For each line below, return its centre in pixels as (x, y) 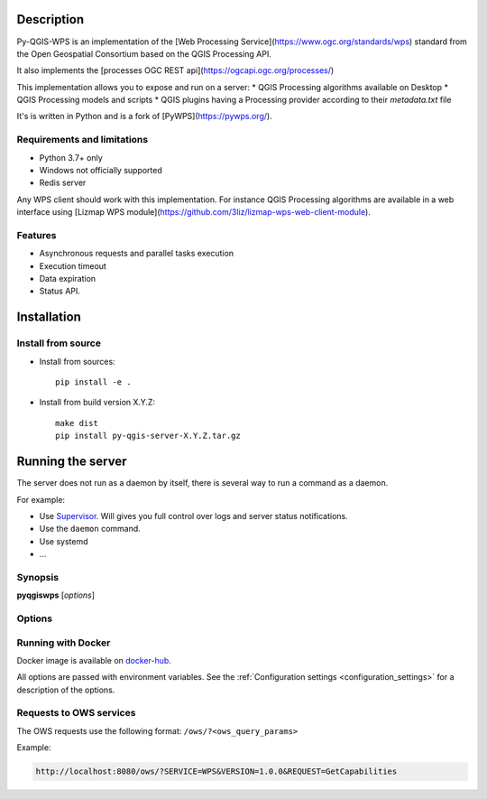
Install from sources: (78, 361)
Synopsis (37, 577)
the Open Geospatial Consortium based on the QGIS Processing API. (144, 53)
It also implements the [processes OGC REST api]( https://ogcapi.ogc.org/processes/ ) (175, 70)
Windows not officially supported (101, 170)
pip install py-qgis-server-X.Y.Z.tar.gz (148, 436)
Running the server (72, 462)
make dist (77, 423)
